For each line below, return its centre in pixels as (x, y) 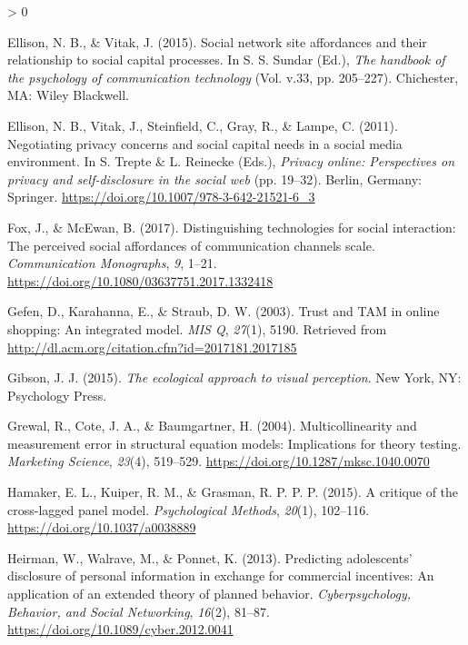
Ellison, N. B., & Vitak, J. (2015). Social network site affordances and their (217, 41)
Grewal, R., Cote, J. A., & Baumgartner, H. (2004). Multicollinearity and (212, 426)
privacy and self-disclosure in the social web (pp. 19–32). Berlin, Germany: (214, 179)
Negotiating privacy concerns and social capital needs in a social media (205, 143)
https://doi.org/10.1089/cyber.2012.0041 (120, 629)
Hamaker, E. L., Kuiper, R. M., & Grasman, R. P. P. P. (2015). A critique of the (233, 492)
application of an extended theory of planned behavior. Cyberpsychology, (209, 594)
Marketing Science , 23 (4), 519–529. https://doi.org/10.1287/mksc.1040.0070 (219, 461)
